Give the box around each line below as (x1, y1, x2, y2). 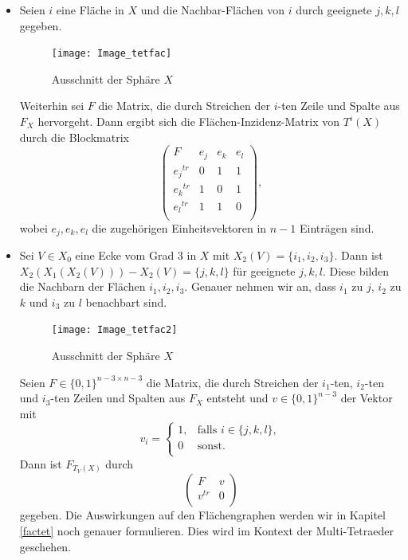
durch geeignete (296, 2, 372, 18)
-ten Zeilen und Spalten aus (50, 390, 186, 406)
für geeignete (233, 262, 296, 279)
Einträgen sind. (300, 219, 375, 236)
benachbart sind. (85, 293, 167, 310)
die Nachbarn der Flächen (19, 278, 146, 295)
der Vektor (340, 390, 393, 406)
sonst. (197, 440, 226, 452)
